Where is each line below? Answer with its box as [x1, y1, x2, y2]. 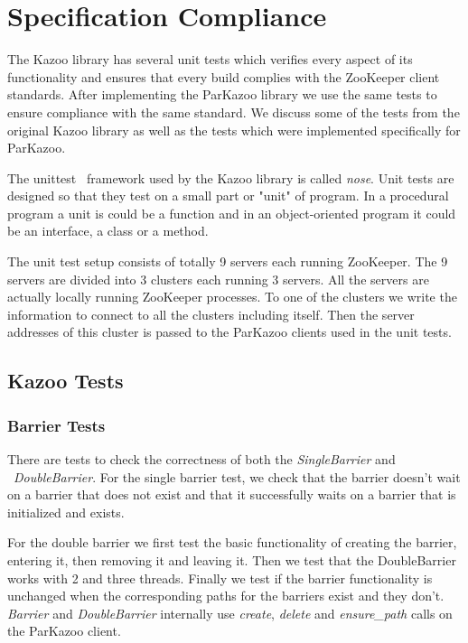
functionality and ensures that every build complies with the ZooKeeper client [7, 67, 440, 86]
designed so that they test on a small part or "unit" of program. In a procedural [7, 186, 449, 205]
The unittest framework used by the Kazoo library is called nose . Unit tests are [7, 168, 454, 187]
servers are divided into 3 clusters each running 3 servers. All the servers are [7, 269, 429, 288]
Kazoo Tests [7, 367, 124, 395]
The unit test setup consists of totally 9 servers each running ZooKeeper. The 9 [7, 252, 448, 271]
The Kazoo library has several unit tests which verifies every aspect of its [7, 50, 413, 69]
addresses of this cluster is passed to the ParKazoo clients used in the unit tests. [7, 322, 452, 341]
